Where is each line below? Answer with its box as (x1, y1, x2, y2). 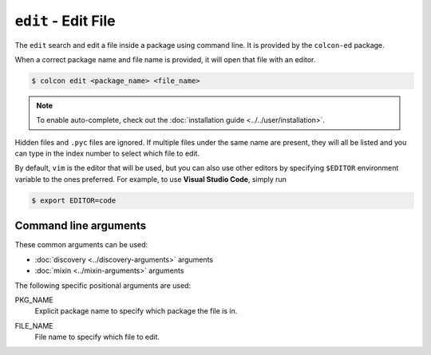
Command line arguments (14, 219, 147, 233)
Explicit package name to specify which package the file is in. (34, 306, 238, 316)
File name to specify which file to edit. (34, 332, 160, 342)
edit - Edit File (14, 12, 116, 30)
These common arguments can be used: (14, 240, 148, 250)
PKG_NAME (14, 295, 53, 305)
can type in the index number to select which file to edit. (14, 148, 200, 159)
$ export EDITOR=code (31, 195, 117, 205)
